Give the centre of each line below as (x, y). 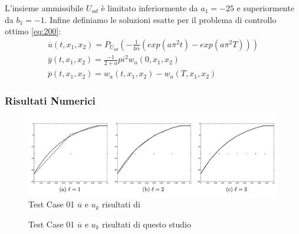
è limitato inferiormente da (149, 8)
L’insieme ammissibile (44, 8)
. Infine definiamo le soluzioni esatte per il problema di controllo (160, 19)
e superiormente (265, 8)
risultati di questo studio (147, 224)
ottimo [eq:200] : (33, 31)
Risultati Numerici (50, 101)
